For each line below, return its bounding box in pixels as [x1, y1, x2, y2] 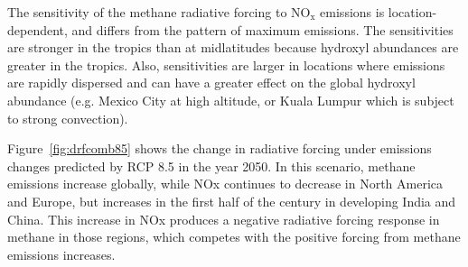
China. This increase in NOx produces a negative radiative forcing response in [7, 209, 440, 228]
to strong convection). [7, 108, 128, 127]
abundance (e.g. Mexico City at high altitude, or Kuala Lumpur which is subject [7, 90, 454, 109]
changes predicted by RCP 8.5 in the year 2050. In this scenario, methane [7, 156, 416, 175]
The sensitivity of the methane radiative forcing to [7, 3, 287, 21]
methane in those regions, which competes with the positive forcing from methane [7, 227, 461, 246]
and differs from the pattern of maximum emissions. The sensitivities [71, 20, 454, 39]
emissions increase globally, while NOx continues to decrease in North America [7, 174, 444, 193]
